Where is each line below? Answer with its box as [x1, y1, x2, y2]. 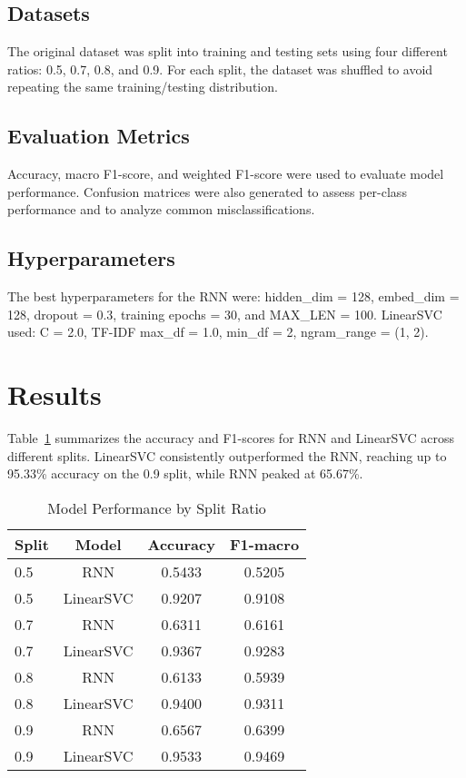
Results [7, 376, 102, 413]
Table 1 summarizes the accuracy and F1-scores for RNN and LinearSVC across [7, 428, 455, 448]
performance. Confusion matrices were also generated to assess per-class [7, 182, 407, 201]
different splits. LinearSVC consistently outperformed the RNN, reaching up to [7, 446, 447, 465]
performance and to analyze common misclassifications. [7, 200, 315, 219]
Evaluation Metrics [7, 122, 190, 150]
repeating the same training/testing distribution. [7, 77, 278, 96]
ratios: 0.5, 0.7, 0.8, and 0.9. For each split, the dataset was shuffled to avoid [7, 59, 433, 78]
